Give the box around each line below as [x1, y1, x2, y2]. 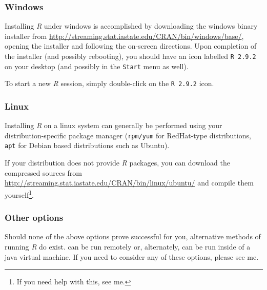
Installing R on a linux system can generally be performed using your [5, 120, 222, 131]
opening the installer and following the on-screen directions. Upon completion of [5, 40, 257, 51]
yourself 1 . [5, 188, 34, 200]
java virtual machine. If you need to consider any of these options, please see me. [5, 251, 259, 262]
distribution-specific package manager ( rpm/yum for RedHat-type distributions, [5, 130, 251, 140]
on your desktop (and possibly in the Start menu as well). [5, 60, 189, 71]
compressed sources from [5, 167, 82, 178]
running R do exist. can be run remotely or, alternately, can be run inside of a [5, 241, 251, 252]
